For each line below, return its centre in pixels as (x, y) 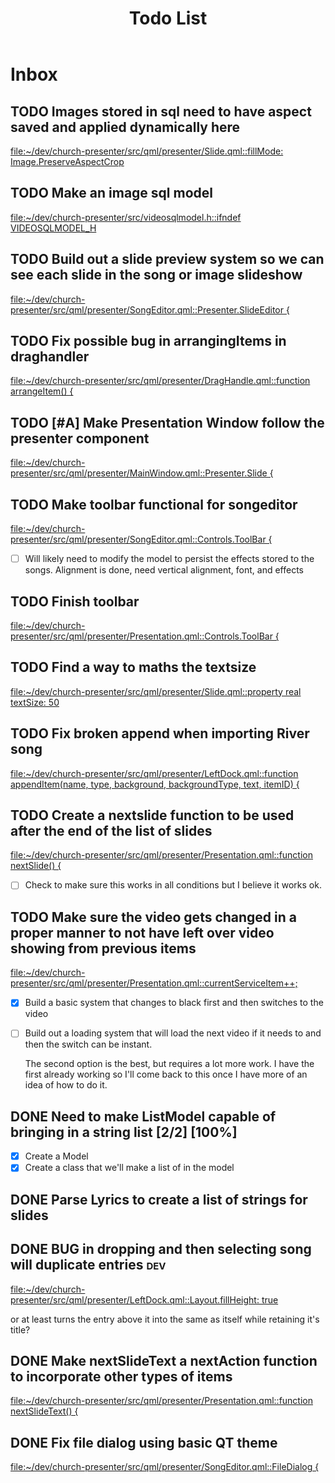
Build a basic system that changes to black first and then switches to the (174, 1003)
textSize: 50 (35, 702)
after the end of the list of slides (111, 830)
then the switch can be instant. (88, 1044)
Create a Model (56, 1156)
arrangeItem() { (42, 391)
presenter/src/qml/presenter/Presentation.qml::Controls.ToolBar (141, 636)
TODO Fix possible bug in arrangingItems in (148, 341)
